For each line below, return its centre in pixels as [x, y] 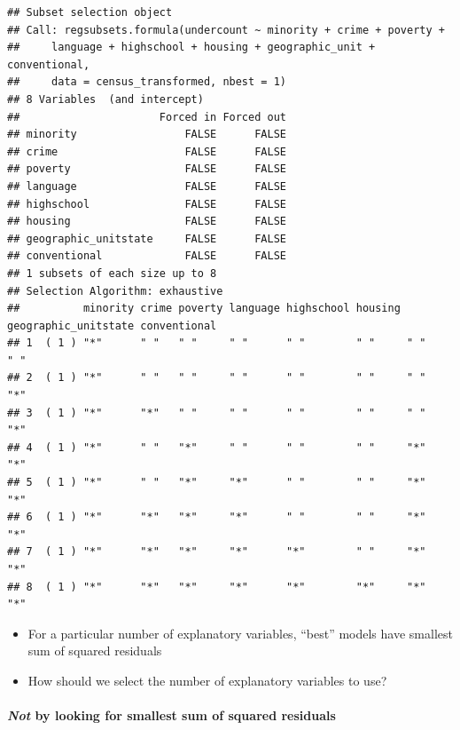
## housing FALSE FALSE [147, 222]
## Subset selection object [90, 12]
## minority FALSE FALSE [147, 135]
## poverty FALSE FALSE [147, 169]
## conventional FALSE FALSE [147, 256]
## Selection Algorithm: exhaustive [115, 291]
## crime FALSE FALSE [147, 151]
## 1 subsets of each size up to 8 [112, 273]
